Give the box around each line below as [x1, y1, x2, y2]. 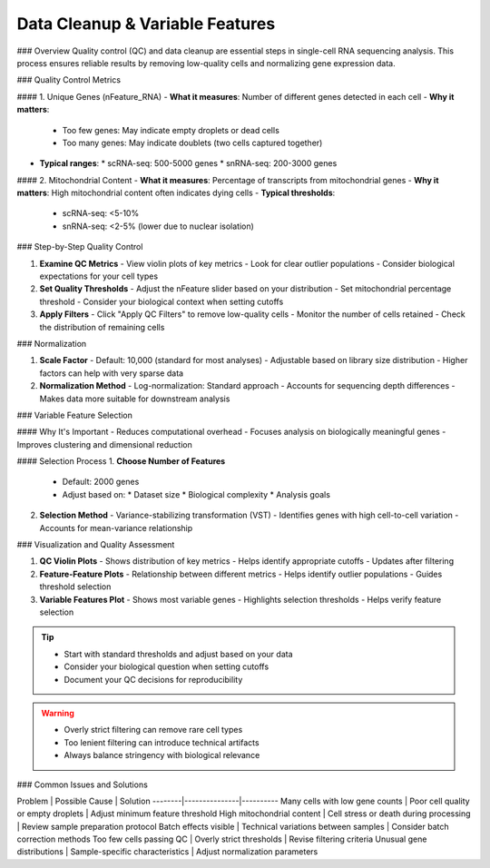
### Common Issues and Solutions [16, 779, 149, 790]
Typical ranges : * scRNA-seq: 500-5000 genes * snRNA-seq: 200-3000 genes [39, 158, 338, 169]
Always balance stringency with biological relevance [64, 750, 260, 761]
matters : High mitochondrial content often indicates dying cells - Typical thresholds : [16, 187, 336, 199]
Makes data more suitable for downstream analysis [39, 393, 230, 404]
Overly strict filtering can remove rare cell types [64, 725, 243, 735]
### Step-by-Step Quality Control [16, 242, 143, 252]
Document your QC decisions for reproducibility [64, 674, 243, 685]
